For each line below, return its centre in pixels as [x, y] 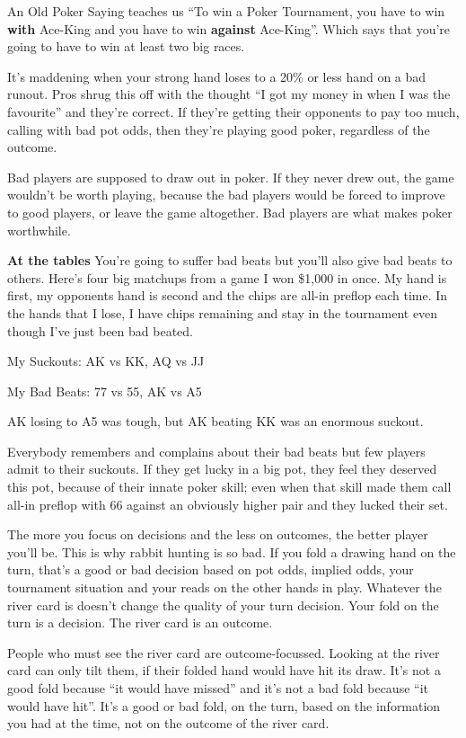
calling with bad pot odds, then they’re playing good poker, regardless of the [219, 129]
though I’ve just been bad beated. [100, 330]
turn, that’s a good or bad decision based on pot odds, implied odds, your [211, 569]
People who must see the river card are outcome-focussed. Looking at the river [224, 652]
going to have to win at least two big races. [126, 46]
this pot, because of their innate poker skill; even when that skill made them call [229, 487]
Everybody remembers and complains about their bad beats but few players [216, 451]
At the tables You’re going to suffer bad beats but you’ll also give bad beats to [230, 260]
